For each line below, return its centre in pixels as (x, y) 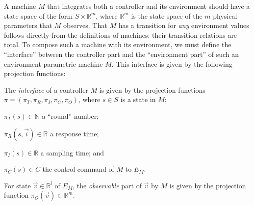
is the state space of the (167, 15)
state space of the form (38, 15)
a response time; (74, 133)
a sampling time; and (72, 152)
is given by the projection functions (152, 90)
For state (17, 185)
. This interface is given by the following (172, 64)
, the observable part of (107, 185)
